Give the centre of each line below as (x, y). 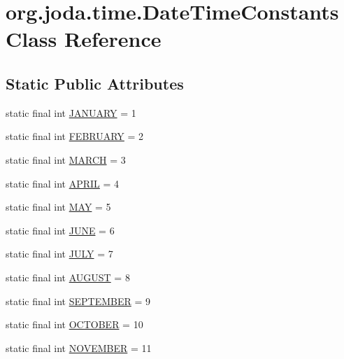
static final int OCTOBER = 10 (74, 324)
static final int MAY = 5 (58, 207)
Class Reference (84, 39)
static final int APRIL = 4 (63, 183)
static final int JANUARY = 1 (71, 112)
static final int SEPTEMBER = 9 (78, 301)
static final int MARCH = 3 (66, 159)
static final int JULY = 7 (59, 254)
